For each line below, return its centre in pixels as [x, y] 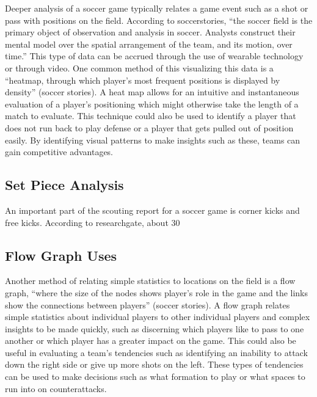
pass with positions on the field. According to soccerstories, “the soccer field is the [159, 20]
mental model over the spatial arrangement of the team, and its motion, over [149, 44]
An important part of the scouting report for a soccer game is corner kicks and [152, 210]
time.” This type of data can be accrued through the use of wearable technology [154, 56]
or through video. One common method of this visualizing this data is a [139, 67]
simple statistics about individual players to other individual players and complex [158, 317]
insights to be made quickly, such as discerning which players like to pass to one [155, 328]
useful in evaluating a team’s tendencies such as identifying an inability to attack [156, 352]
